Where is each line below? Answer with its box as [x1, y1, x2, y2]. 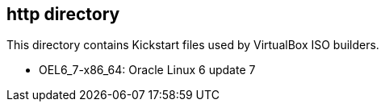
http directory [6, 4, 120, 24]
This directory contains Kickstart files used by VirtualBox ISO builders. [6, 38, 379, 52]
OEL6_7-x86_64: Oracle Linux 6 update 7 [39, 63, 256, 77]
